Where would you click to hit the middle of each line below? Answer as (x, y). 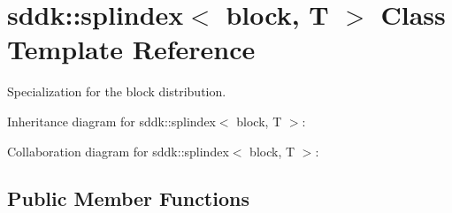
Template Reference (131, 49)
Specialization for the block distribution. (117, 91)
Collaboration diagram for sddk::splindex (118, 151)
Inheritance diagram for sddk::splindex (111, 121)
